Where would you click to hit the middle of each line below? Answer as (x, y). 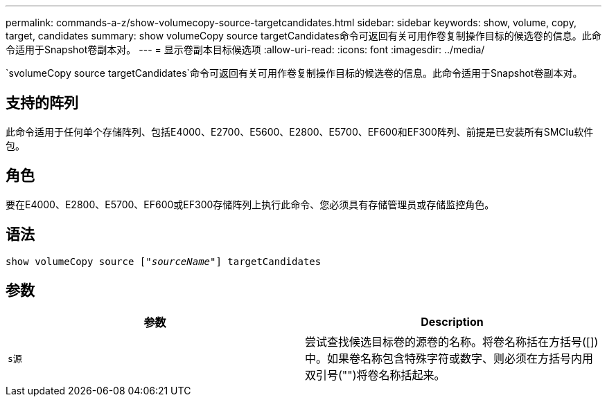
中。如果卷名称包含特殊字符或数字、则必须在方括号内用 (449, 359)
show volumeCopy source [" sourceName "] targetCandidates (164, 261)
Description (452, 322)
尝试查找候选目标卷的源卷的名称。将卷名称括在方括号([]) (452, 342)
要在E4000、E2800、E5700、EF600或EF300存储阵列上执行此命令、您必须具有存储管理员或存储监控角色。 (250, 204)
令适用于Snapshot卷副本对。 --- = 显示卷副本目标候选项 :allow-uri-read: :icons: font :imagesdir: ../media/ (245, 49)
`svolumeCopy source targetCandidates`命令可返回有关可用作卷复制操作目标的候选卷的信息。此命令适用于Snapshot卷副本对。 (294, 73)
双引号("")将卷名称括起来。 (375, 375)
